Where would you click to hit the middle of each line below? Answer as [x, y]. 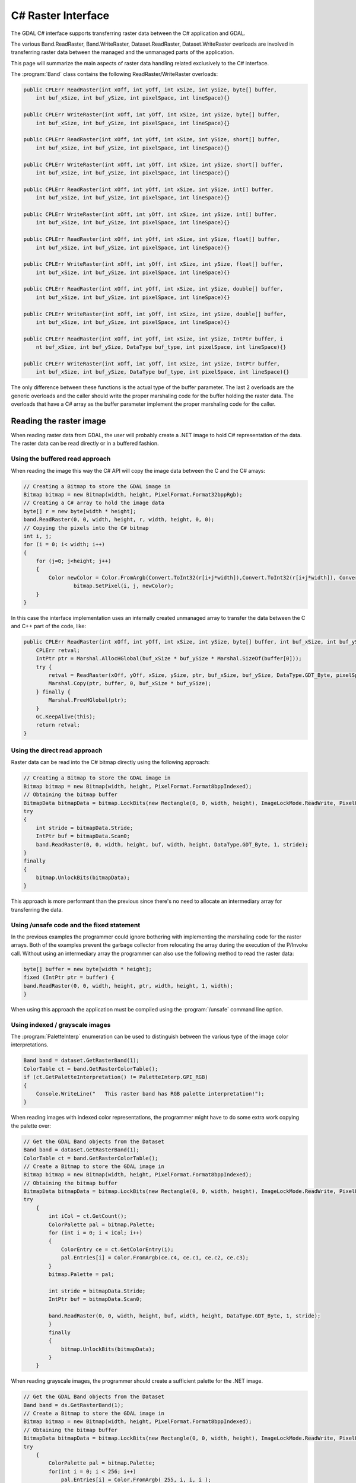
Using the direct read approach [57, 750]
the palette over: [31, 1126]
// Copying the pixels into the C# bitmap [86, 528]
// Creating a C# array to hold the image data [94, 503]
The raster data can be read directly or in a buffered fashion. [85, 443]
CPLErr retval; [58, 650]
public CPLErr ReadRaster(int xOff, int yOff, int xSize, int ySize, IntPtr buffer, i [153, 339]
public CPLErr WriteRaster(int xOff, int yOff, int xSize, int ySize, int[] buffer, [150, 214]
